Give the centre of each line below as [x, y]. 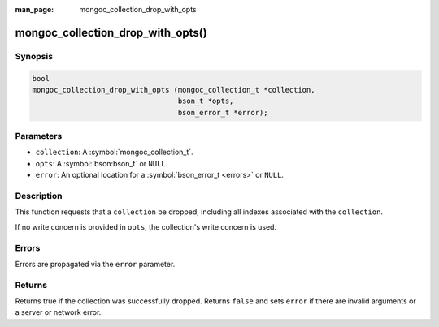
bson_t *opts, [206, 101]
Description [39, 196]
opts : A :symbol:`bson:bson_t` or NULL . [102, 163]
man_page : [35, 9]
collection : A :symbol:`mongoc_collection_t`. [115, 152]
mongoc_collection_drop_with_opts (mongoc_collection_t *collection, [174, 90]
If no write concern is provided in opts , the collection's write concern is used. [146, 226]
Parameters [39, 136]
